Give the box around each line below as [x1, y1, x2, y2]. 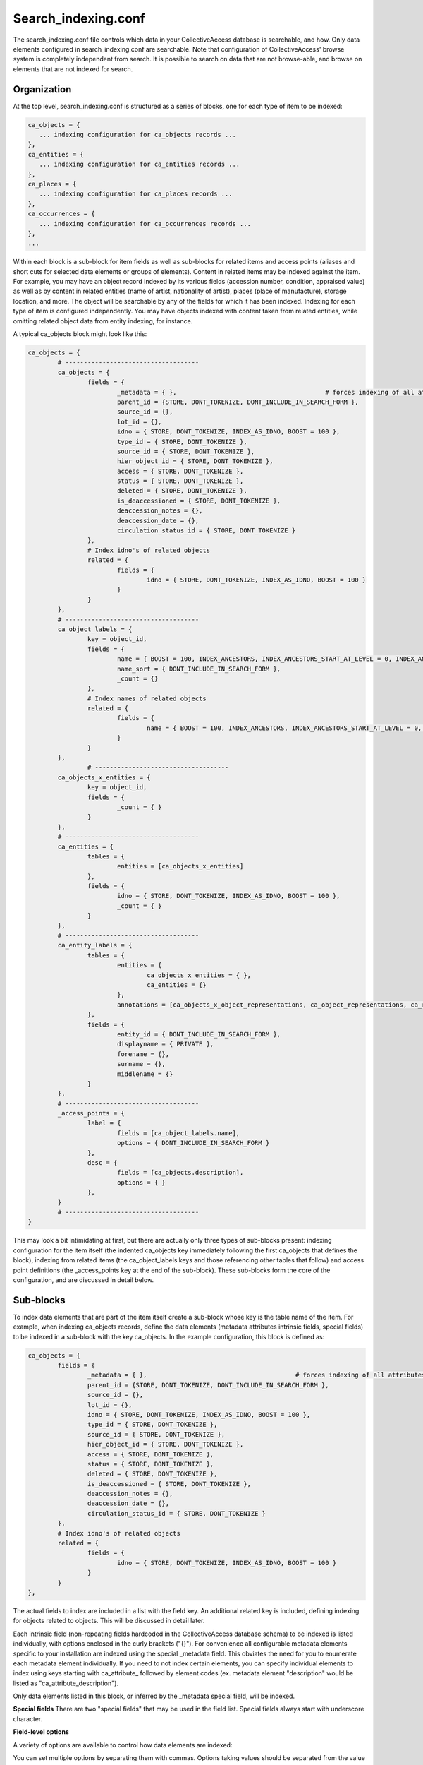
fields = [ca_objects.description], [116, 1168, 244, 1177]
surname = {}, [116, 1060, 166, 1068]
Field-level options [13, 1728, 70, 1736]
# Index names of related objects [87, 694, 207, 702]
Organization [13, 83, 72, 95]
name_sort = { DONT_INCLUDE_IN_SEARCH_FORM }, [116, 664, 281, 673]
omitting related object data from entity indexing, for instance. [13, 316, 193, 325]
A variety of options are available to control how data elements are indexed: [13, 1740, 233, 1749]
